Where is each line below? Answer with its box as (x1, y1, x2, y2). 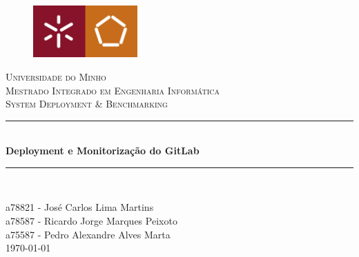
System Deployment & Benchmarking (6, 96, 168, 111)
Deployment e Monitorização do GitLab (6, 143, 200, 158)
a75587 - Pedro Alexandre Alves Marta (6, 227, 171, 241)
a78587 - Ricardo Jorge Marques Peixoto (6, 214, 177, 228)
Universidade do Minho (6, 69, 106, 83)
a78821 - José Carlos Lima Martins (6, 200, 154, 214)
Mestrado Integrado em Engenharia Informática (6, 83, 220, 97)
